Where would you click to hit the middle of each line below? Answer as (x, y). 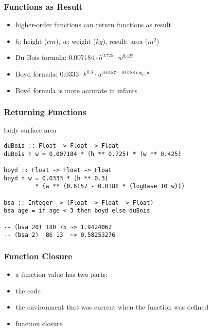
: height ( (33, 41)
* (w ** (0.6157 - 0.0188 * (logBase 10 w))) (110, 186)
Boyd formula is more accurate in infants (76, 90)
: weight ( (81, 41)
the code (28, 290)
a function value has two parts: (61, 274)
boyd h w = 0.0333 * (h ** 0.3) (56, 178)
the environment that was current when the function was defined (112, 307)
